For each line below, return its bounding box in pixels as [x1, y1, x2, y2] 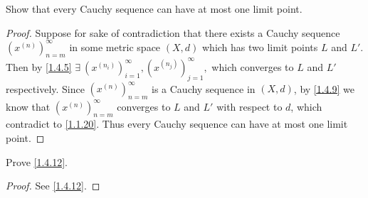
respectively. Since [6, 81, 85, 96]
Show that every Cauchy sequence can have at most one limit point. [6, 1, 303, 16]
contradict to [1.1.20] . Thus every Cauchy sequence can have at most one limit [6, 116, 348, 131]
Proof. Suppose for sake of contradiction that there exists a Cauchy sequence [6, 25, 340, 40]
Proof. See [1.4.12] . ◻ [6, 178, 100, 193]
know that [6, 99, 51, 114]
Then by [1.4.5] [6, 59, 72, 74]
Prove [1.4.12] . [6, 154, 68, 169]
